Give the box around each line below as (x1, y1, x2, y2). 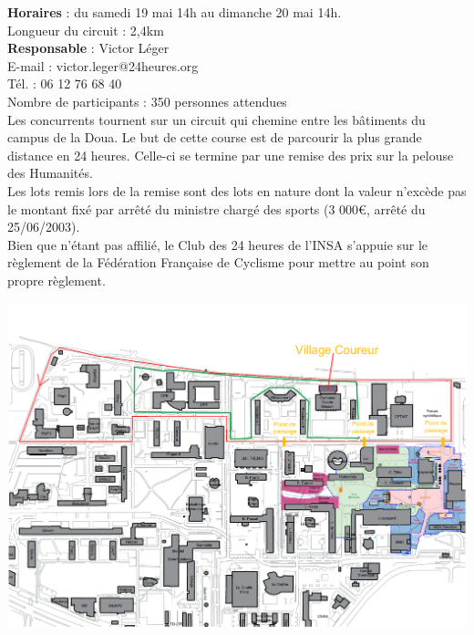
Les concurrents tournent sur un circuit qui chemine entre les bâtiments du (7, 109, 426, 129)
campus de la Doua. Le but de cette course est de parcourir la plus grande (7, 128, 422, 147)
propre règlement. (7, 270, 106, 289)
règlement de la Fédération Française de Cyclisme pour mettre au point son (7, 253, 429, 272)
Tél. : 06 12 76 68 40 (7, 74, 122, 93)
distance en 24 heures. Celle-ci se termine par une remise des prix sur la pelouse (7, 145, 454, 164)
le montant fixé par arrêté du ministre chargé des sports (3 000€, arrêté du (7, 199, 426, 218)
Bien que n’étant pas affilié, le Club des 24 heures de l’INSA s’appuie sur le (7, 234, 428, 254)
